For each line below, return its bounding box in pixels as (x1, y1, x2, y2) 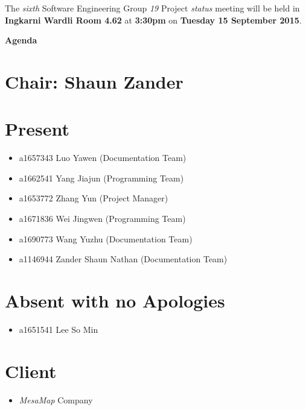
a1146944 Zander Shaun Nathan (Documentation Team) (19, 253, 228, 265)
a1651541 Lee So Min (19, 323, 98, 335)
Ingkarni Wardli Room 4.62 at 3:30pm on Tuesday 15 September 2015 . (5, 13, 302, 26)
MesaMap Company (19, 393, 93, 406)
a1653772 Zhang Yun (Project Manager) (19, 192, 168, 204)
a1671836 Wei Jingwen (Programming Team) (19, 212, 186, 225)
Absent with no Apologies (5, 288, 225, 313)
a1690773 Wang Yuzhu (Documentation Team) (19, 232, 193, 245)
